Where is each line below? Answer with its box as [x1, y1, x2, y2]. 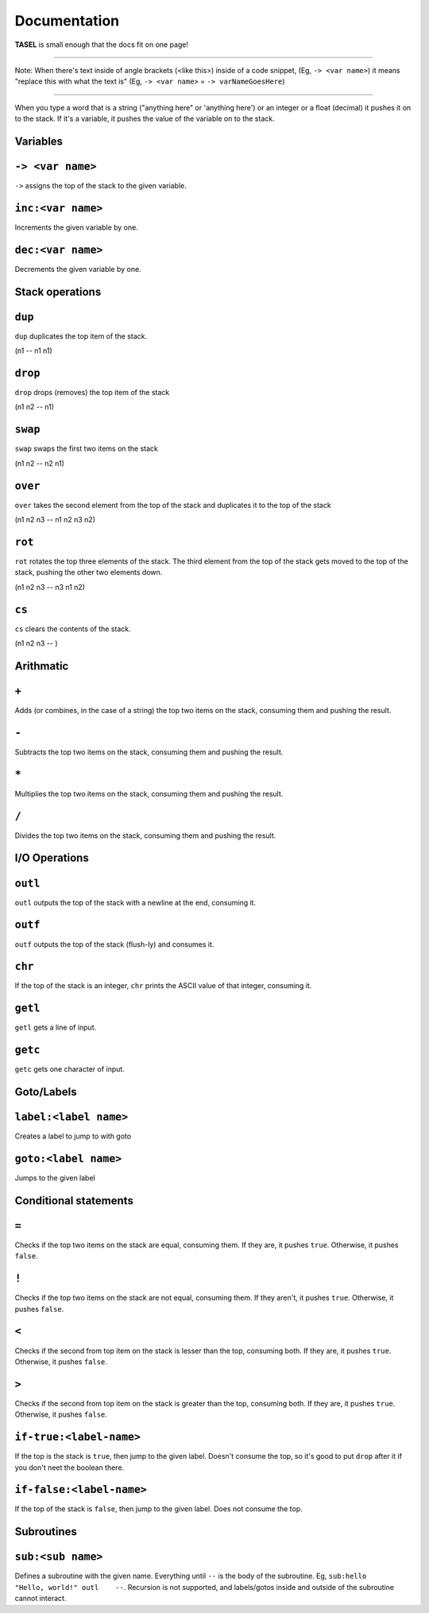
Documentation [14, 12, 120, 29]
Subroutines [14, 1525, 77, 1538]
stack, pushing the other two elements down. [14, 568, 163, 577]
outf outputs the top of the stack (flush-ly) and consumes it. [14, 939, 214, 949]
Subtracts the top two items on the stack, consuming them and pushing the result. [14, 747, 284, 757]
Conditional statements [14, 1193, 134, 1208]
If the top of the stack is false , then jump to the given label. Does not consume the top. [14, 1504, 303, 1514]
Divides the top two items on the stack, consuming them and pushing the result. [14, 831, 276, 840]
